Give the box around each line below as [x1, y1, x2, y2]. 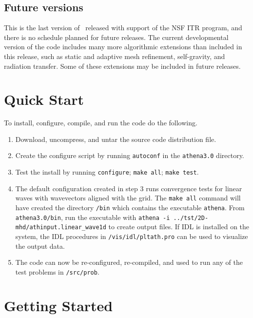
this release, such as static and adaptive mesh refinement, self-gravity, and [4, 51, 225, 61]
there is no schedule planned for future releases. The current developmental [4, 32, 229, 42]
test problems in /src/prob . [15, 266, 99, 277]
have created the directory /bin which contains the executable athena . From [15, 202, 245, 213]
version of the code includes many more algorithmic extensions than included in [4, 41, 242, 52]
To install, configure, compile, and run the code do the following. [4, 118, 197, 128]
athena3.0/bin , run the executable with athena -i [15, 212, 170, 222]
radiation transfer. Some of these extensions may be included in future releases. [4, 60, 241, 71]
